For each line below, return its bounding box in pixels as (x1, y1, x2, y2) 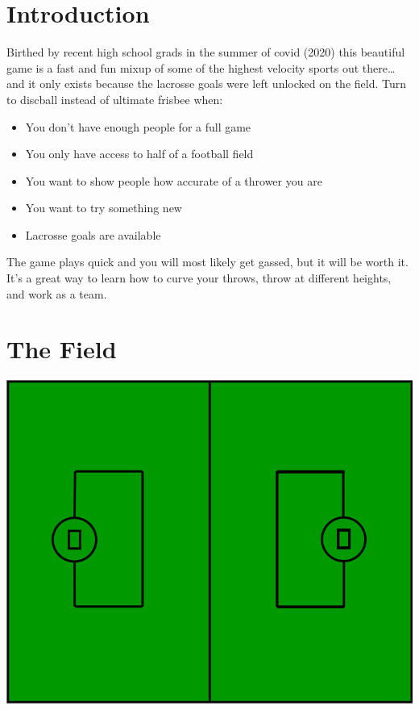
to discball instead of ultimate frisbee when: (6, 90, 223, 107)
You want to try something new (25, 199, 182, 216)
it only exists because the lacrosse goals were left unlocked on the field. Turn (28, 75, 406, 92)
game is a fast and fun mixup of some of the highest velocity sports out (6, 59, 359, 76)
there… (362, 59, 396, 76)
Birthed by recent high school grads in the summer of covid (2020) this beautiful (6, 44, 405, 61)
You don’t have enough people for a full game (25, 118, 251, 135)
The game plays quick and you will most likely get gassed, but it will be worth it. (6, 253, 409, 270)
